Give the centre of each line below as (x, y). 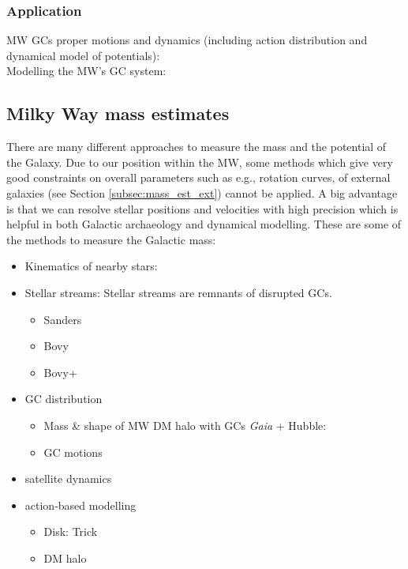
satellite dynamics (68, 479)
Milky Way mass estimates (118, 113)
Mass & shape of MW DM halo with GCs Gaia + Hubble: (185, 425)
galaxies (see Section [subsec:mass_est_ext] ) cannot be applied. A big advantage (202, 192)
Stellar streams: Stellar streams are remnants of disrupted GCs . (178, 292)
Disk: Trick (71, 531)
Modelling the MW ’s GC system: (86, 71)
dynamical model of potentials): (83, 55)
